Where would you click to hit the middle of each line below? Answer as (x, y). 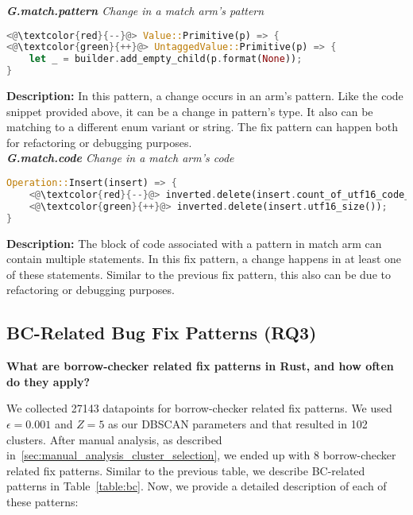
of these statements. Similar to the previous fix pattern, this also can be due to (199, 274)
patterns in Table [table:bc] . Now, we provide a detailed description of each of (197, 486)
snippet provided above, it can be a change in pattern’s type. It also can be (190, 111)
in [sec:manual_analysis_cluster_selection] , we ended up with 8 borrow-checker (201, 455)
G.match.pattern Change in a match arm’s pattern (135, 10)
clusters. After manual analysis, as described (114, 439)
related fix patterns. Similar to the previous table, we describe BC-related (186, 470)
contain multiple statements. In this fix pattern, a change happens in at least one (204, 259)
